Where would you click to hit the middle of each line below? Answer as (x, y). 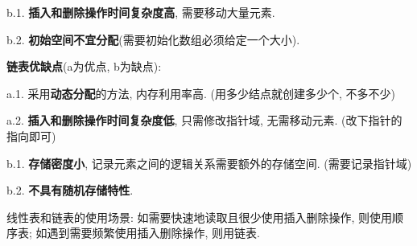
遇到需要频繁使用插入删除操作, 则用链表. (153, 233)
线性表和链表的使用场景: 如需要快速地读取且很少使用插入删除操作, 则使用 (200, 217)
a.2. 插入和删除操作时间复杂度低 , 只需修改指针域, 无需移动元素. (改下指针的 (204, 120)
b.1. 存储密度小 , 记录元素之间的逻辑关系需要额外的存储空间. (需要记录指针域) (209, 163)
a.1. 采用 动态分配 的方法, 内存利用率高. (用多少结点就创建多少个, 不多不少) (201, 93)
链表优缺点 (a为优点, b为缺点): (84, 66)
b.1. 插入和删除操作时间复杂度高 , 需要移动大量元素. (141, 12)
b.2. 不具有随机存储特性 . (70, 190)
